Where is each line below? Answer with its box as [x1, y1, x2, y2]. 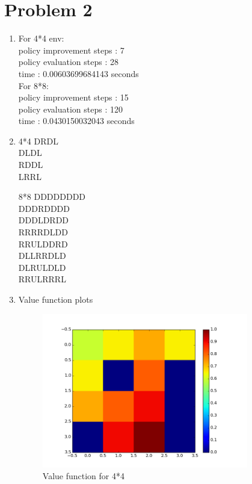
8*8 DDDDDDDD [18, 190, 86, 203]
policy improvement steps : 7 [18, 43, 124, 56]
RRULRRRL [18, 273, 66, 285]
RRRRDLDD [18, 226, 68, 238]
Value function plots [18, 293, 93, 305]
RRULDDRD [18, 237, 68, 250]
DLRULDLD [18, 261, 66, 273]
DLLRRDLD [18, 249, 66, 262]
